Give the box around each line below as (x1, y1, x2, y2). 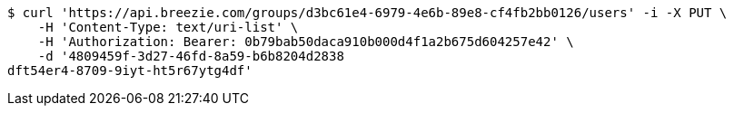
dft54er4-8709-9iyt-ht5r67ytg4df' (7, 63, 253, 78)
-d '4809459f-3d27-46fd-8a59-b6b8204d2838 (37, 49, 344, 63)
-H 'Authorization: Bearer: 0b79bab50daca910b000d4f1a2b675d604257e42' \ (37, 34, 574, 49)
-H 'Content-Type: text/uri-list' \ (37, 20, 299, 34)
